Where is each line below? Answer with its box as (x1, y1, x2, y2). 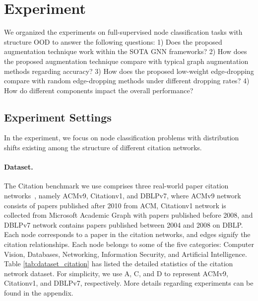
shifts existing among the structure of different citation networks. (4, 142, 202, 153)
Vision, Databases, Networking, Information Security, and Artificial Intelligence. (4, 248, 247, 259)
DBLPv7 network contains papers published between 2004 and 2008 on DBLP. (4, 219, 243, 230)
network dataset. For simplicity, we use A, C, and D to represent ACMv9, (4, 268, 228, 278)
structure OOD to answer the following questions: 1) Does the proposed (4, 36, 222, 47)
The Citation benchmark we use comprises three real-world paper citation (4, 181, 229, 191)
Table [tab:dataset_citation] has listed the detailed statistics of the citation (4, 258, 233, 269)
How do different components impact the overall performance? (4, 85, 193, 95)
